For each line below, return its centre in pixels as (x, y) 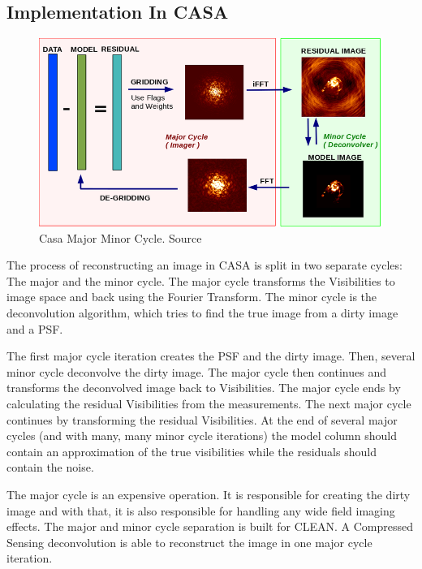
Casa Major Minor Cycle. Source (121, 237)
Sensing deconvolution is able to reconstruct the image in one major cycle (189, 542)
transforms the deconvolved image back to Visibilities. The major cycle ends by (204, 388)
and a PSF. (35, 328)
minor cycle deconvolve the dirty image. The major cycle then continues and (196, 371)
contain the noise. (50, 467)
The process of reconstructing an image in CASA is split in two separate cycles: (205, 265)
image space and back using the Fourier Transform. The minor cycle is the (192, 297)
